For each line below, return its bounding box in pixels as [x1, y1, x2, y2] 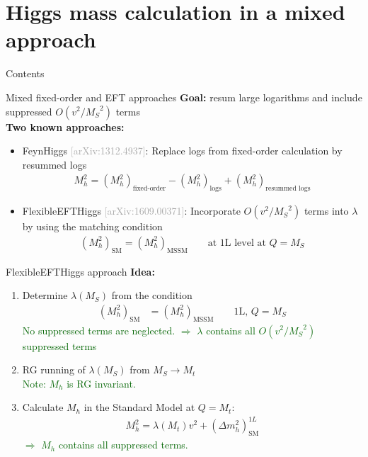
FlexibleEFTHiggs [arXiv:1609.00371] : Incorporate [22, 203, 241, 218]
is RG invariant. [67, 376, 136, 390]
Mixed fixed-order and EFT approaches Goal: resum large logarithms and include [6, 89, 362, 104]
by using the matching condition [22, 219, 163, 234]
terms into [304, 203, 349, 218]
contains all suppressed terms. [58, 437, 188, 452]
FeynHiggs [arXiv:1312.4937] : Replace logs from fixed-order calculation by [22, 143, 343, 158]
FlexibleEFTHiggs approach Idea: [6, 264, 155, 278]
